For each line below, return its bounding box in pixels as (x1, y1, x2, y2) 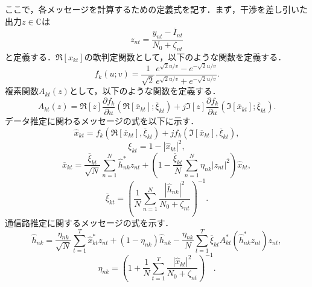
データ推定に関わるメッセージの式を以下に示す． (5, 115, 199, 127)
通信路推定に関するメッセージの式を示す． (5, 216, 174, 229)
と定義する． (5, 51, 56, 63)
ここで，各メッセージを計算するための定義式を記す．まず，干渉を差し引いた (5, 3, 308, 15)
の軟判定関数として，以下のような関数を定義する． (84, 51, 287, 63)
